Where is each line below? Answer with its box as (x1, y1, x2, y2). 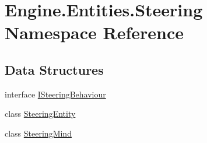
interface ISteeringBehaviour (5, 88, 106, 100)
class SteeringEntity (5, 107, 76, 120)
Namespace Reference (5, 20, 184, 44)
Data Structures (5, 60, 104, 78)
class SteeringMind (5, 127, 72, 139)
